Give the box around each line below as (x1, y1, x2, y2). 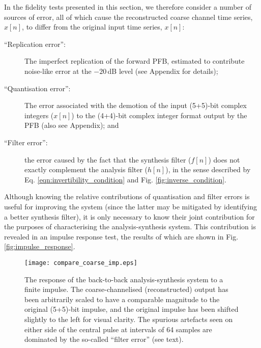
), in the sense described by (165, 164, 251, 175)
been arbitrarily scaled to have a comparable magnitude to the (24, 293, 220, 304)
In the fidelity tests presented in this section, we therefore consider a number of (4, 2, 251, 12)
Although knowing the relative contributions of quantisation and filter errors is (4, 191, 250, 202)
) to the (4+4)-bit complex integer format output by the (71, 110, 247, 120)
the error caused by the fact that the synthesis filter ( (24, 154, 191, 165)
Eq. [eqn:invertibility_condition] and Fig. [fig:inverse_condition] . (24, 174, 226, 184)
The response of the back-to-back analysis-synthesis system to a (24, 274, 223, 284)
